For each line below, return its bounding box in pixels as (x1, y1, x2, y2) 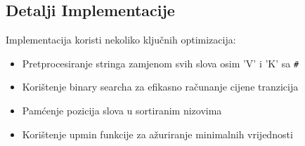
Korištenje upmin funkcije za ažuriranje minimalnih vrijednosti (22, 126, 293, 141)
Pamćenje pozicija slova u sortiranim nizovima (22, 103, 222, 118)
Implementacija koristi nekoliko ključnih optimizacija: (6, 32, 236, 47)
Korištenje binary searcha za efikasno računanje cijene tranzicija (22, 79, 299, 94)
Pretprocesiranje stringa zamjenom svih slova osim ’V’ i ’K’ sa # (22, 55, 299, 70)
